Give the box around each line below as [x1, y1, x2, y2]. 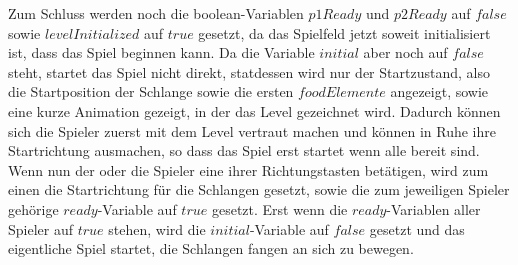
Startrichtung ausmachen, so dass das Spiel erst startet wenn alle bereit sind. [8, 140, 480, 161]
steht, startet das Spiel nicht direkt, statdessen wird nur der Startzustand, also [8, 61, 490, 82]
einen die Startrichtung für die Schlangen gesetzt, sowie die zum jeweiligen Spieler [8, 179, 510, 200]
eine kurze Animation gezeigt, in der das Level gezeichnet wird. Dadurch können [8, 100, 501, 121]
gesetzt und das [369, 218, 465, 239]
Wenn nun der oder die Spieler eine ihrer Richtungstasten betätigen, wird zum [8, 159, 489, 180]
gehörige [8, 198, 59, 219]
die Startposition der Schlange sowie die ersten [8, 81, 294, 102]
